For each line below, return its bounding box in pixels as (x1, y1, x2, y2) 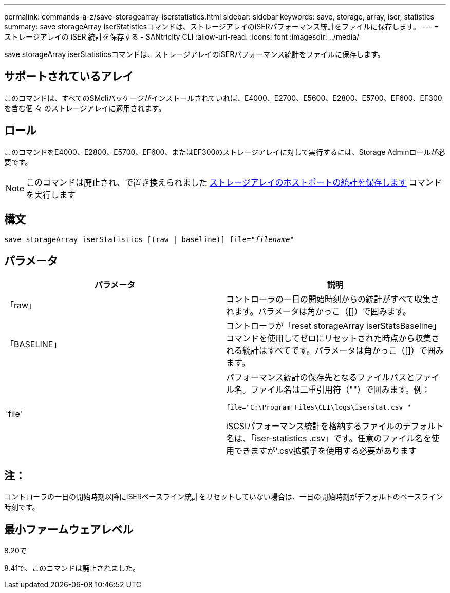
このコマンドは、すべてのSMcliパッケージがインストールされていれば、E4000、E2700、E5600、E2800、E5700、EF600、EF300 (4, 93, 442, 102)
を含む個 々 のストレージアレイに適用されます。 (4, 103, 166, 113)
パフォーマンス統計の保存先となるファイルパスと (226, 372, 415, 383)
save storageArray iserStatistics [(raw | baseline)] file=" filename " (4, 235, 294, 244)
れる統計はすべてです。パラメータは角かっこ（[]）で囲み (226, 345, 444, 356)
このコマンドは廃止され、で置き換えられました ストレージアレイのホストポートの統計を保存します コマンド (26, 177, 442, 188)
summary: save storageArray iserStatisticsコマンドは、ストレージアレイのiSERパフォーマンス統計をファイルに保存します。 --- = (4, 22, 439, 31)
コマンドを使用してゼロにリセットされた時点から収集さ (226, 333, 440, 344)
